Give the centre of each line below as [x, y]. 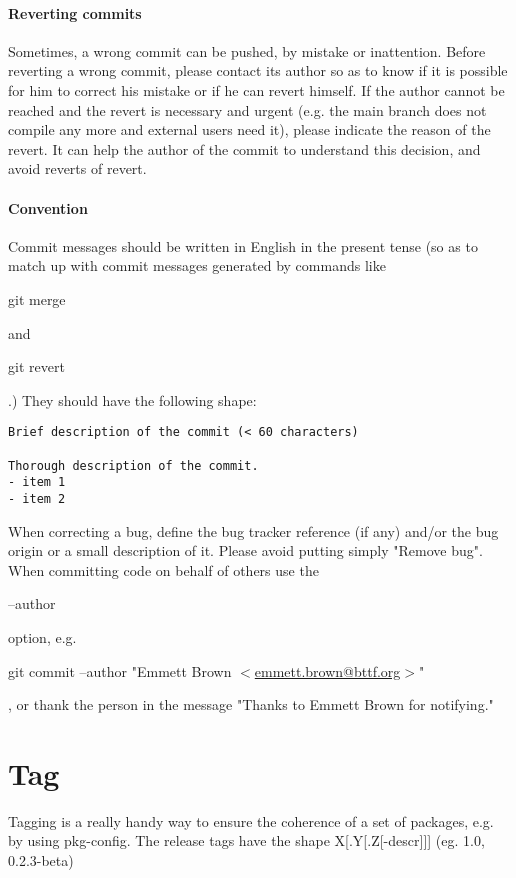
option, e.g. [42, 636]
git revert [36, 366]
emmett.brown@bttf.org [327, 670]
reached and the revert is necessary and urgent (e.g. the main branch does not [247, 109]
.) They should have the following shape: [132, 399]
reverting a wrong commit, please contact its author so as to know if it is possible [258, 70]
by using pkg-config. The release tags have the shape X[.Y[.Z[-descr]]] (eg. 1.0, [246, 840]
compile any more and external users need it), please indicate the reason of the [249, 129]
